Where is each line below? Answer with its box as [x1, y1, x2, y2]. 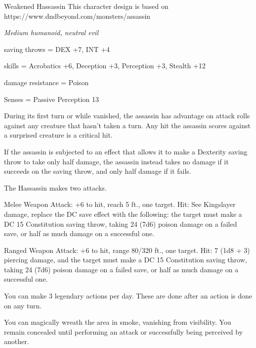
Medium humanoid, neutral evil [4, 27, 98, 38]
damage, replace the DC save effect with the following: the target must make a [4, 208, 242, 219]
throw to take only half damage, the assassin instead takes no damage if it [4, 156, 229, 166]
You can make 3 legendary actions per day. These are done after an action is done [4, 291, 253, 301]
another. [4, 336, 29, 347]
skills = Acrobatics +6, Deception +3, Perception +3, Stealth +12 [4, 60, 206, 71]
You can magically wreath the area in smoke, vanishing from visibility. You [4, 317, 231, 327]
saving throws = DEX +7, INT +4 [4, 44, 110, 54]
